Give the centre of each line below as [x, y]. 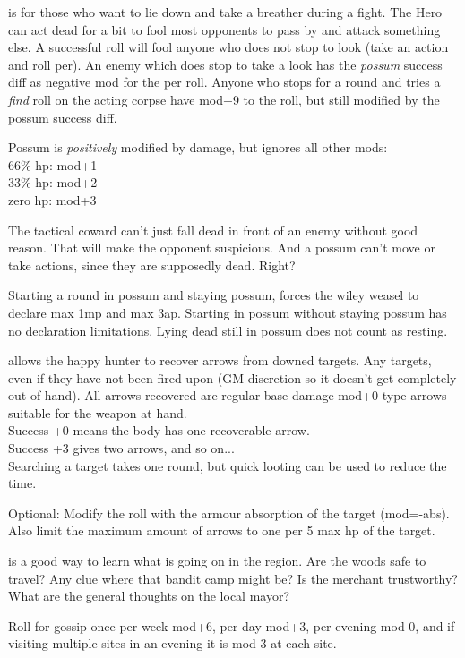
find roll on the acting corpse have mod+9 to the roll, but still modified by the [224, 99]
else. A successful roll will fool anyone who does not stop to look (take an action [228, 47]
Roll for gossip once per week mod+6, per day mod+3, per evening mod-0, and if [232, 625]
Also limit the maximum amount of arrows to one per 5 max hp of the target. [222, 530]
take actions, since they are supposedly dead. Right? [152, 265]
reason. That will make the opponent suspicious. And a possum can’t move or [222, 248]
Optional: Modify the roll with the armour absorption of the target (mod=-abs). [229, 513]
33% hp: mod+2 [53, 182]
